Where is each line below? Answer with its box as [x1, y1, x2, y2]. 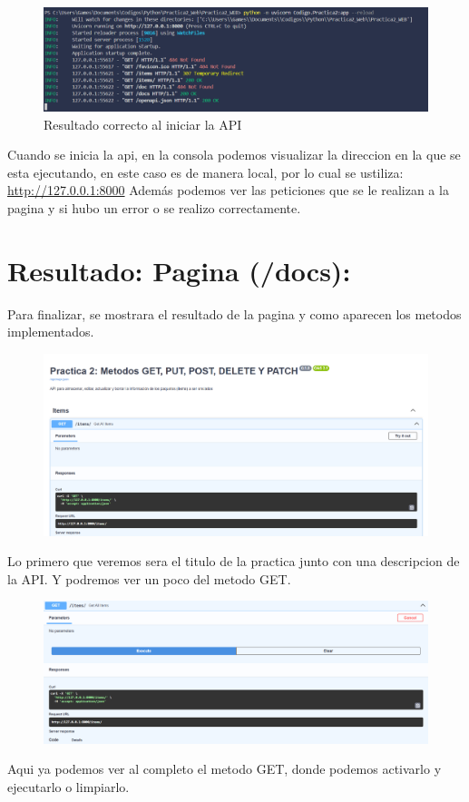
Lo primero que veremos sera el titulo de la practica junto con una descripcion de [7, 552, 460, 571]
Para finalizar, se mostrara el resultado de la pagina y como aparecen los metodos [7, 304, 462, 323]
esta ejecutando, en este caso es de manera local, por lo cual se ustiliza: [7, 162, 404, 181]
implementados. [7, 322, 94, 341]
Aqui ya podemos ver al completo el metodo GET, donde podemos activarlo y [7, 759, 442, 778]
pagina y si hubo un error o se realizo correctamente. [7, 199, 301, 218]
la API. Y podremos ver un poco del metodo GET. [7, 569, 291, 588]
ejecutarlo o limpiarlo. [7, 778, 130, 797]
